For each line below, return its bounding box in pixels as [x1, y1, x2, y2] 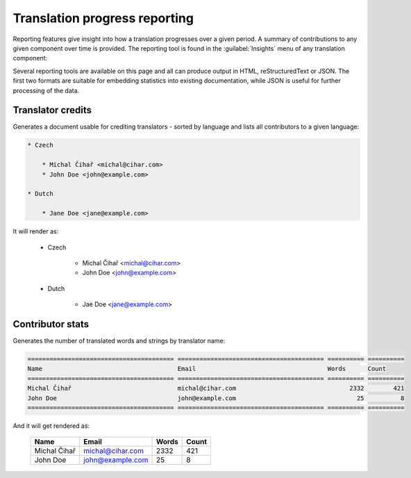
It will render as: [12, 227, 59, 236]
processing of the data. [12, 86, 80, 94]
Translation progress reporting [12, 10, 194, 26]
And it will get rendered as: [12, 421, 90, 430]
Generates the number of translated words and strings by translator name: [12, 336, 226, 345]
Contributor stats [12, 318, 90, 330]
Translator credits [12, 104, 92, 116]
